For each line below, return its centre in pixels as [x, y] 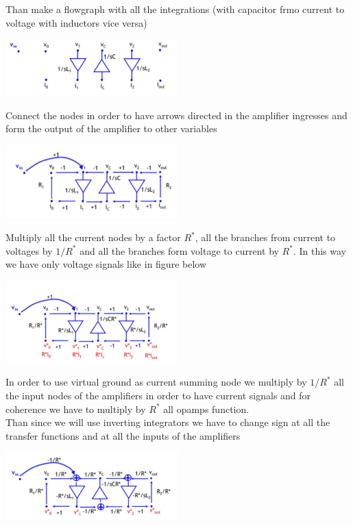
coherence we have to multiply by [76, 409]
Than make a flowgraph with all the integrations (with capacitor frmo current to [175, 9]
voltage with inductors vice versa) [76, 22]
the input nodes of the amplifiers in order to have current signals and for [158, 396]
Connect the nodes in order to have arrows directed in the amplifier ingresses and [176, 115]
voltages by [29, 250]
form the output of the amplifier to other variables [111, 128]
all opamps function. [206, 409]
